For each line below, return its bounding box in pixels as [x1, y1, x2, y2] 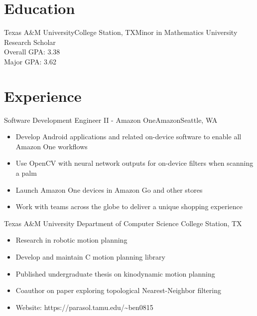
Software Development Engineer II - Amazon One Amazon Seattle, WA [4, 114, 218, 125]
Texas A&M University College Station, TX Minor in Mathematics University [4, 27, 238, 37]
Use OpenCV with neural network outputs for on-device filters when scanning [15, 158, 254, 168]
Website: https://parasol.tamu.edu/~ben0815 [15, 302, 153, 312]
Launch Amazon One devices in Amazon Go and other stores [15, 184, 203, 195]
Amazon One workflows [15, 141, 88, 151]
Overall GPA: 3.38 [4, 46, 60, 57]
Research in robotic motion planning [15, 235, 128, 245]
